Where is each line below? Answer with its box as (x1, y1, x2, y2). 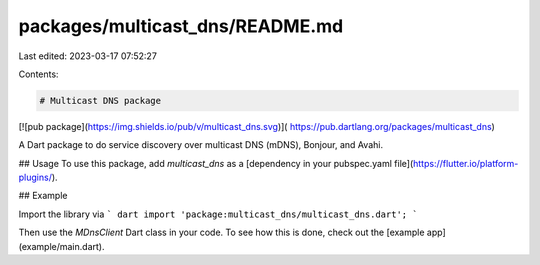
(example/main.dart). (18, 240, 105, 252)
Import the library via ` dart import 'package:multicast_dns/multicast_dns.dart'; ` (18, 208, 419, 220)
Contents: (18, 68, 59, 80)
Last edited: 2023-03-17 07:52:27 (18, 50, 157, 62)
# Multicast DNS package (39, 95, 162, 106)
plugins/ (18, 171, 52, 184)
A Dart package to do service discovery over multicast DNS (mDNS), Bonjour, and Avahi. (18, 139, 384, 151)
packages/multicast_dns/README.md (18, 15, 344, 37)
